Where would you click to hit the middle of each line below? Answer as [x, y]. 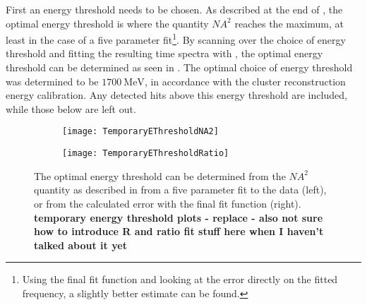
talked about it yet [80, 245]
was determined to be [52, 81]
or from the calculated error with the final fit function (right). [168, 203]
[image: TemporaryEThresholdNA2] [140, 132]
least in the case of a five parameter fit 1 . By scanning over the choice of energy [176, 38]
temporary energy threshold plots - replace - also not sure [179, 217]
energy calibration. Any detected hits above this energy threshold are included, [176, 95]
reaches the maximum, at [289, 23]
